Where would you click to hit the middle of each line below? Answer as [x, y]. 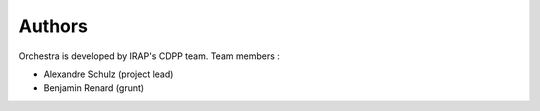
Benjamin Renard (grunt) [94, 88]
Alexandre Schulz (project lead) [108, 74]
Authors [53, 26]
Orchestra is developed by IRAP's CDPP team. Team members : [149, 56]
